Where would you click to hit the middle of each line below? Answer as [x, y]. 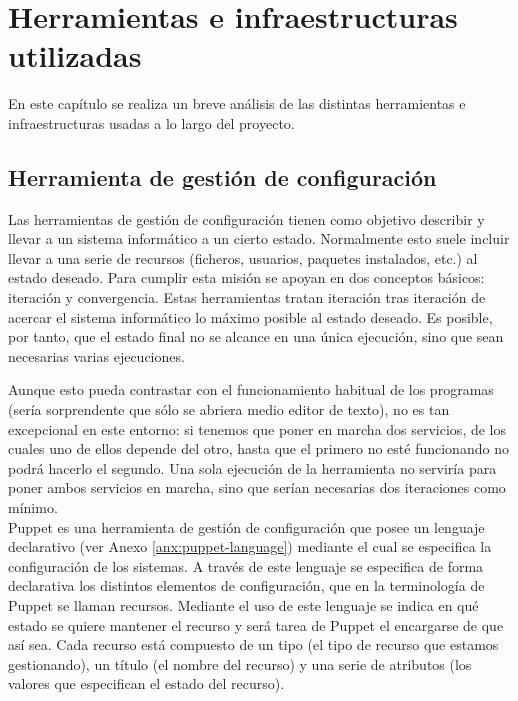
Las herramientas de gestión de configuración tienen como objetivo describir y [246, 218]
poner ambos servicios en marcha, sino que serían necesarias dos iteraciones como [257, 487]
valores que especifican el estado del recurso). [146, 683]
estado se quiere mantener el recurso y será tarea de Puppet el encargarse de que [256, 624]
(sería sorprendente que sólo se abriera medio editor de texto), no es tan [229, 409]
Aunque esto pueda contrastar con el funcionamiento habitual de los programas [251, 389]
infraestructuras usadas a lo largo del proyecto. [151, 122]
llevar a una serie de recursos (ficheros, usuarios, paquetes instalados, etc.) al [243, 257]
